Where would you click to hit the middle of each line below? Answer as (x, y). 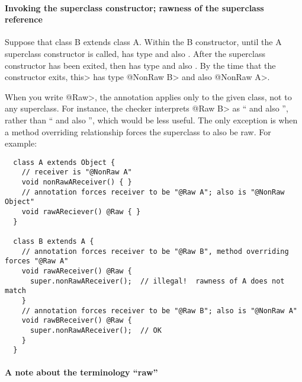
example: (21, 143)
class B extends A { (54, 241)
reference (24, 19)
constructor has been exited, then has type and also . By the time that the (140, 65)
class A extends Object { (64, 162)
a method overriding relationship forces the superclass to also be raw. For (138, 131)
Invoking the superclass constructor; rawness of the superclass (134, 7)
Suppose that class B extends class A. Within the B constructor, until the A (143, 42)
